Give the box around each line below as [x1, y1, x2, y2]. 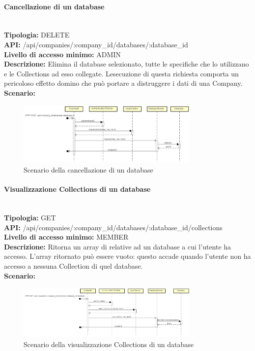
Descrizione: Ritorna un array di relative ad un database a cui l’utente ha [4, 241, 231, 251]
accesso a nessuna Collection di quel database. [4, 261, 143, 271]
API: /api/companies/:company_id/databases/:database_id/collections [4, 222, 223, 232]
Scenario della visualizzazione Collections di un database [24, 339, 194, 349]
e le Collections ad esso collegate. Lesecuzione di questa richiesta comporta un [4, 68, 239, 78]
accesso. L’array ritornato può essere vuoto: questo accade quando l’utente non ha [4, 251, 251, 261]
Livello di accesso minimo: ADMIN [4, 49, 121, 59]
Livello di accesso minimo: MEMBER [4, 232, 129, 242]
